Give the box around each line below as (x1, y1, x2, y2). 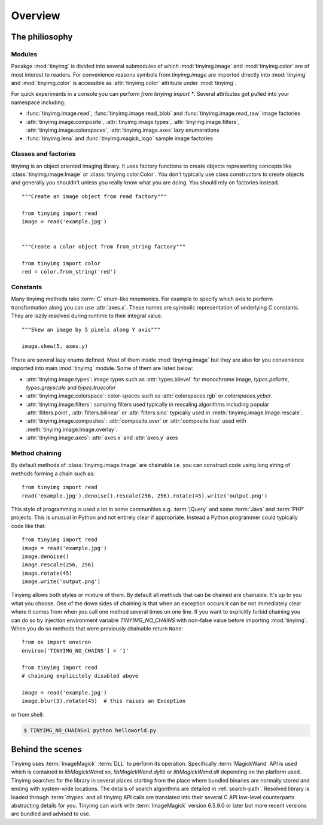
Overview (11, 9, 60, 22)
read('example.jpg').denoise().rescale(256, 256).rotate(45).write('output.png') (22, 492, 268, 499)
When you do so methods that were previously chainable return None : (11, 625, 184, 632)
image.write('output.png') (22, 578, 101, 585)
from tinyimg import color (22, 260, 101, 266)
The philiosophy (11, 32, 73, 42)
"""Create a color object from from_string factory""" (22, 243, 186, 250)
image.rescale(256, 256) (22, 562, 95, 568)
